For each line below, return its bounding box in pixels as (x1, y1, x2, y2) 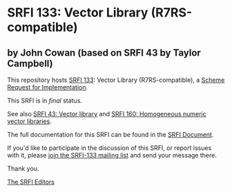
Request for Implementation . (7, 83, 88, 91)
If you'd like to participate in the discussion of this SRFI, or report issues (7, 144, 212, 152)
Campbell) (7, 57, 53, 70)
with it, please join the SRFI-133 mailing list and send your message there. (7, 151, 217, 159)
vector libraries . (7, 117, 52, 125)
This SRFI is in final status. (7, 96, 83, 105)
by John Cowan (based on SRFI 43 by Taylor (7, 47, 202, 58)
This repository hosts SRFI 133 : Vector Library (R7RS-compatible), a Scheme (7, 76, 225, 84)
